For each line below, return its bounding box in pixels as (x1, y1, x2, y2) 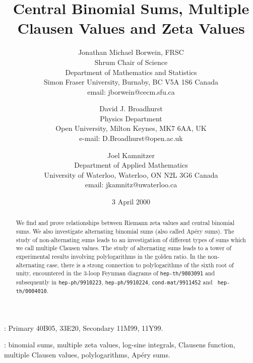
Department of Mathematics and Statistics (65, 66, 197, 77)
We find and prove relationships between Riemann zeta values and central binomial (16, 219, 234, 227)
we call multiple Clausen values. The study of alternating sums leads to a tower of (16, 244, 231, 252)
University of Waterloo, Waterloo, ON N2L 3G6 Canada (44, 169, 218, 180)
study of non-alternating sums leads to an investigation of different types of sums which (16, 235, 246, 244)
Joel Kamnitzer (107, 150, 155, 160)
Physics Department (100, 113, 162, 123)
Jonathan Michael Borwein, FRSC (78, 47, 184, 57)
